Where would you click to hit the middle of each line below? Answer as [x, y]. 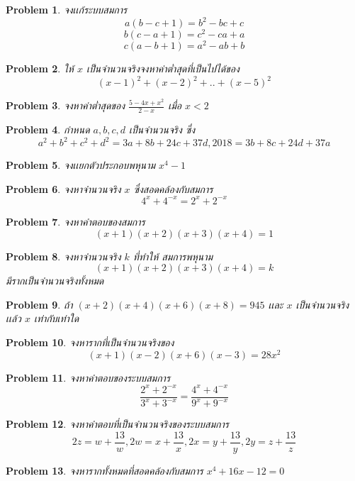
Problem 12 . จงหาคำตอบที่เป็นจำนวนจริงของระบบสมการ [117, 424]
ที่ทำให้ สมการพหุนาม [173, 256]
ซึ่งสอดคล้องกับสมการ [173, 188]
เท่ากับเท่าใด [56, 318]
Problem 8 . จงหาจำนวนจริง [63, 256]
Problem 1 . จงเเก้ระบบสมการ [67, 9]
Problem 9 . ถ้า [39, 304]
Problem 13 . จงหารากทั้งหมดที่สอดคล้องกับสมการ [105, 470]
